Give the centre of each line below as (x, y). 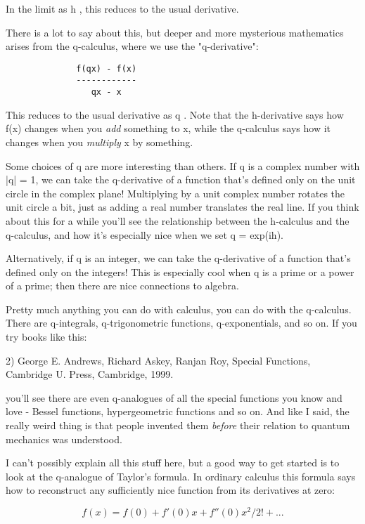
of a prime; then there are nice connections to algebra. (122, 286)
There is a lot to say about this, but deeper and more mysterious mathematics (175, 32)
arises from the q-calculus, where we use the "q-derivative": (132, 46)
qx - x (106, 92)
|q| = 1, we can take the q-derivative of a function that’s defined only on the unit (181, 179)
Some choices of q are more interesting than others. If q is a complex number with (183, 165)
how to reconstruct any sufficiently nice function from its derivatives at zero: (170, 490)
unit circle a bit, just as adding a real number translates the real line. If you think (182, 207)
